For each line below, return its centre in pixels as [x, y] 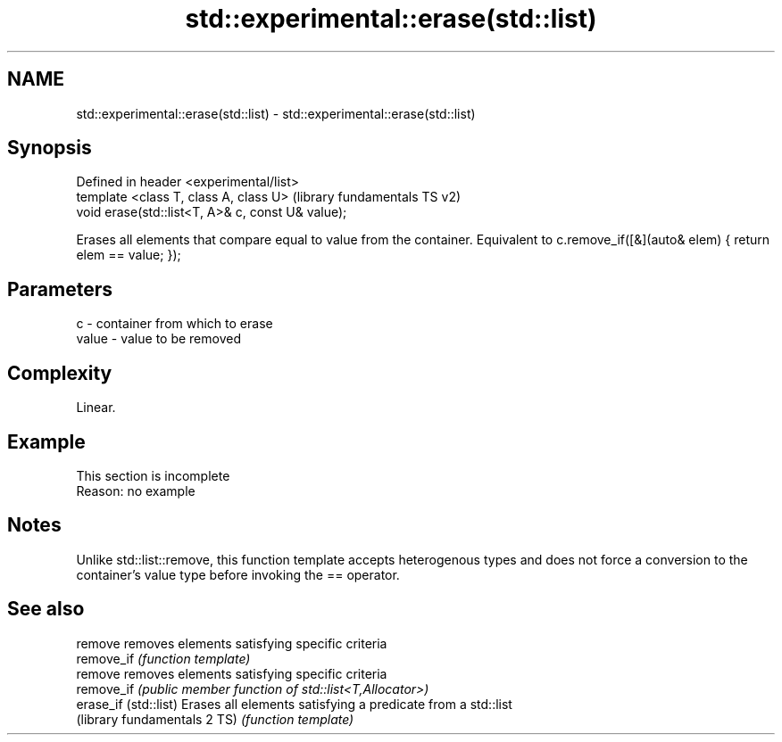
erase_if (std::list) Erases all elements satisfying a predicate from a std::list [294, 704]
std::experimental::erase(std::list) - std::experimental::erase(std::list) [276, 113]
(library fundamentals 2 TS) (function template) [215, 719]
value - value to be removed [158, 339]
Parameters [60, 289]
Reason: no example [136, 491]
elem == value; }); [129, 255]
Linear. [96, 408]
